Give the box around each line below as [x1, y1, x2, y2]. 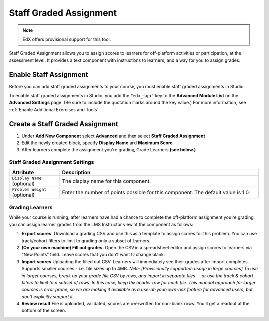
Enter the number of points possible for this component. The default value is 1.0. [62, 189, 250, 196]
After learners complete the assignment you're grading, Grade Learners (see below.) [21, 147, 196, 153]
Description [62, 169, 91, 176]
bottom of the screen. [21, 307, 67, 314]
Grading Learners [9, 204, 53, 211]
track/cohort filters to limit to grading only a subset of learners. [21, 237, 151, 244]
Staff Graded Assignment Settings [9, 159, 94, 166]
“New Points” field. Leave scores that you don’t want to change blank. [21, 252, 165, 258]
